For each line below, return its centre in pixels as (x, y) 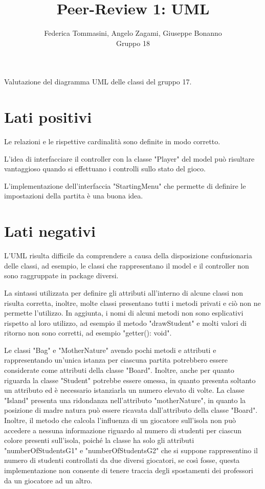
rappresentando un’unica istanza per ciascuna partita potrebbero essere (116, 360)
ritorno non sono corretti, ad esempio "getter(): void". (88, 333)
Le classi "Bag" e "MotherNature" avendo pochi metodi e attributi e (110, 350)
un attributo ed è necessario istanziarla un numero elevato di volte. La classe (124, 390)
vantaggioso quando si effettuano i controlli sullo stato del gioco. (105, 169)
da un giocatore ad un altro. (48, 480)
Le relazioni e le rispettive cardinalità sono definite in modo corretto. (112, 141)
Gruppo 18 (133, 43)
